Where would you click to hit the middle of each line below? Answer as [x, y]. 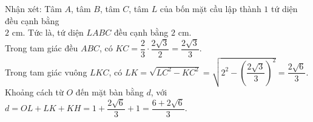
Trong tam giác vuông [46, 72]
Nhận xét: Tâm [33, 8]
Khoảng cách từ [34, 92]
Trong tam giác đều [42, 48]
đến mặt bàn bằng [109, 92]
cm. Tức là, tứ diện [48, 32]
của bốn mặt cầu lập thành [210, 8]
